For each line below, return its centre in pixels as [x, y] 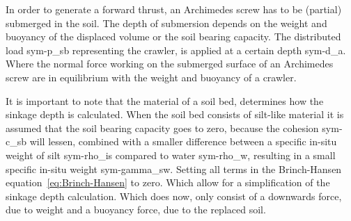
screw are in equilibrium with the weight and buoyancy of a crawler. [151, 77]
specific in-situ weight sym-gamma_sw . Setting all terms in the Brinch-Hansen [174, 169]
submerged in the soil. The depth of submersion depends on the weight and [166, 23]
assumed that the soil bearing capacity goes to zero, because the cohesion [162, 128]
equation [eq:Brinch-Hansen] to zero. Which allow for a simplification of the [168, 182]
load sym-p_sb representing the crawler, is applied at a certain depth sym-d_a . [176, 50]
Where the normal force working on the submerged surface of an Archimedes [170, 64]
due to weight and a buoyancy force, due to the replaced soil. [136, 210]
